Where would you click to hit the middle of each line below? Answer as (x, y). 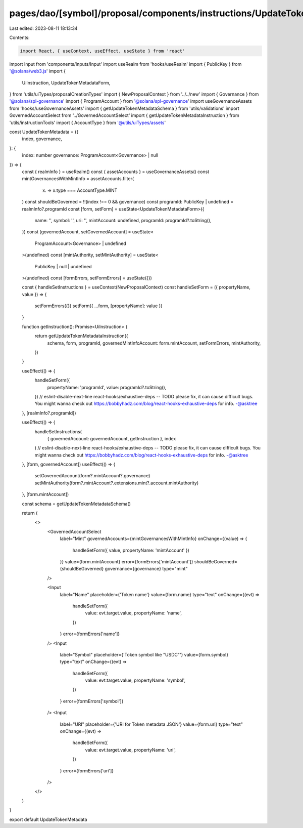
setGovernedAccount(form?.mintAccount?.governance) (92, 476)
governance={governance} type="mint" (146, 569)
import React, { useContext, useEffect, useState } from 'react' (103, 51)
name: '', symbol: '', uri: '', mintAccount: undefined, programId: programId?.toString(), (123, 220)
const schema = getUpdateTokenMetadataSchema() (77, 504)
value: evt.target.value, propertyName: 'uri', (131, 750)
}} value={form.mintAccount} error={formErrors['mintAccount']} (127, 562)
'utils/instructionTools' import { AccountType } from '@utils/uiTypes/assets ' (88, 122)
